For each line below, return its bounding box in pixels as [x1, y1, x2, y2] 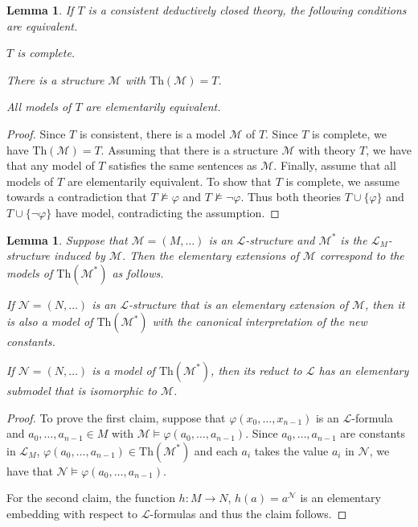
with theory [298, 141, 356, 158]
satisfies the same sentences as [109, 157, 257, 174]
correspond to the [319, 247, 404, 264]
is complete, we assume [285, 172, 400, 189]
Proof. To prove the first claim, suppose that [6, 409, 226, 426]
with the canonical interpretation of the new [152, 313, 367, 330]
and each [194, 442, 238, 459]
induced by [54, 247, 105, 264]
